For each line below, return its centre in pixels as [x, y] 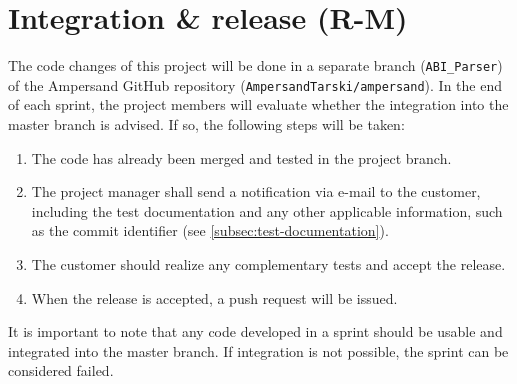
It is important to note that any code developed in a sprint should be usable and [255, 331]
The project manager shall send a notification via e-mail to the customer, [256, 191]
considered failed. [61, 370]
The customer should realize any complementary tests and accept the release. [268, 264]
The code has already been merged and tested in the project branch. [241, 157]
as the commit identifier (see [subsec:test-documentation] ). [210, 230]
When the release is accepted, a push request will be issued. [214, 297]
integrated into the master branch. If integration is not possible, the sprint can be [258, 350]
